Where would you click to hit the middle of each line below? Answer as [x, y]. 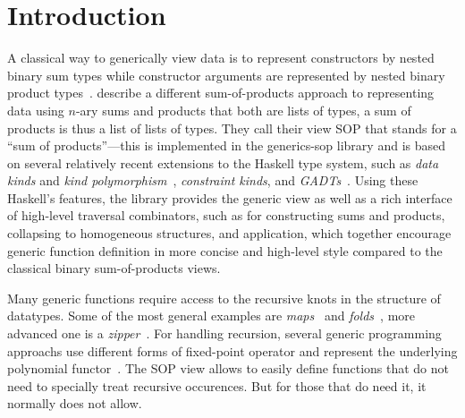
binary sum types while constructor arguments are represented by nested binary [226, 75]
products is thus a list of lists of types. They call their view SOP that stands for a [232, 128]
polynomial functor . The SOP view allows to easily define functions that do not [228, 368]
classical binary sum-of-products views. [114, 268]
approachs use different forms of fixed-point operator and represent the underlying [232, 350]
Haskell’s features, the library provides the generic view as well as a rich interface [230, 197]
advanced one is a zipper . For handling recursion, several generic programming [224, 333]
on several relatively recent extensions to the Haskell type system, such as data [223, 162]
